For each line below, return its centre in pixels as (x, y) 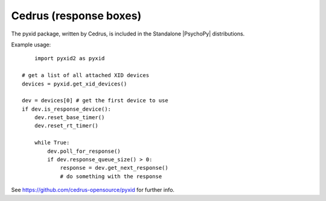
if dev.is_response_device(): (67, 109)
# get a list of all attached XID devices (86, 76)
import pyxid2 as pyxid (69, 58)
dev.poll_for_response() (84, 151)
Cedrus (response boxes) (76, 16)
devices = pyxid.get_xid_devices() (75, 84)
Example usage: (31, 45)
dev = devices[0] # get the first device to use (95, 100)
